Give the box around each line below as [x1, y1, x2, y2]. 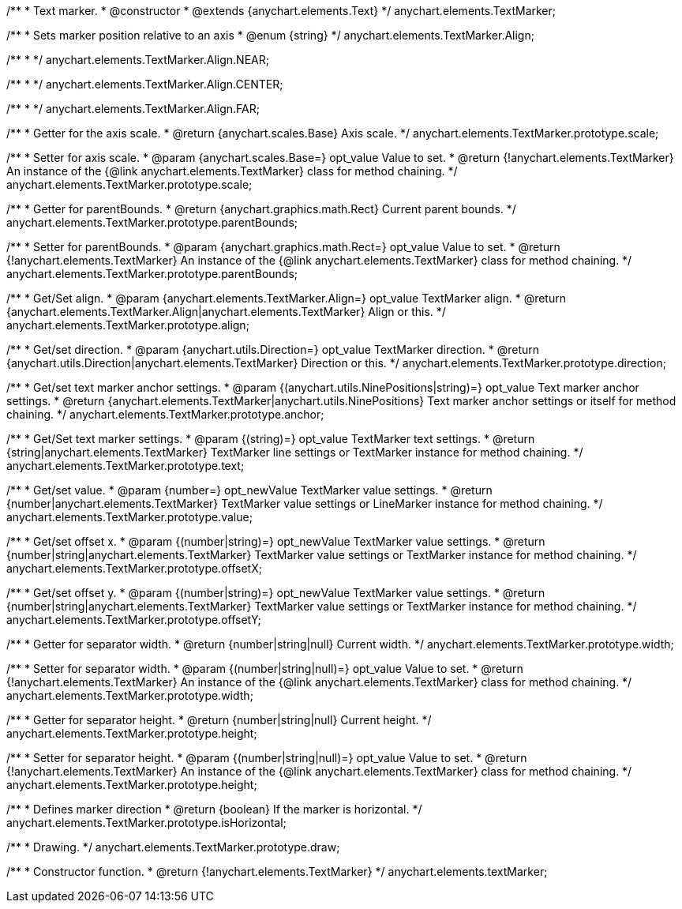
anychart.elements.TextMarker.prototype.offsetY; [6, 613, 261, 626]
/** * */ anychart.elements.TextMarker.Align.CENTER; [6, 77, 283, 91]
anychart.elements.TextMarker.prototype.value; [6, 510, 253, 524]
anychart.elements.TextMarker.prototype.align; [6, 318, 249, 332]
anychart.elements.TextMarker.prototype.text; [6, 459, 245, 472]
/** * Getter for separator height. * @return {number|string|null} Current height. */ [6, 713, 432, 727]
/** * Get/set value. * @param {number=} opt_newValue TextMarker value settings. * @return [6, 483, 493, 497]
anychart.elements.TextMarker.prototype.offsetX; [6, 562, 262, 575]
